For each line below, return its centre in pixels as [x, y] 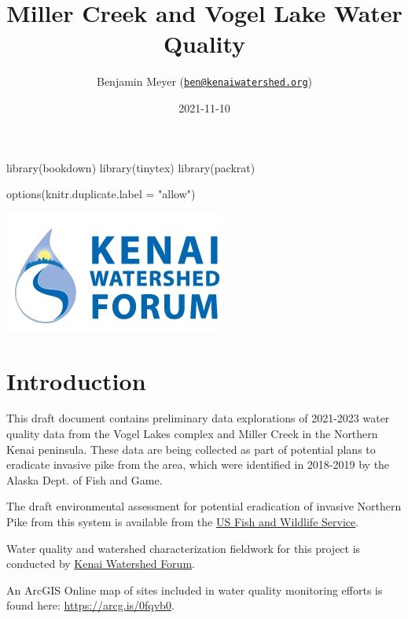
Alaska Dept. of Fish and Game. [85, 479]
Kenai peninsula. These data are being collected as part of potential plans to [191, 449]
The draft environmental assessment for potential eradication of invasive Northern [204, 506]
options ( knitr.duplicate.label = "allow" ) [101, 194]
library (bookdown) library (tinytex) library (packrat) [131, 167]
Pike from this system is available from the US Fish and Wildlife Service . [183, 522]
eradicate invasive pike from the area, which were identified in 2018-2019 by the [198, 464]
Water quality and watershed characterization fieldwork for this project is [184, 548]
